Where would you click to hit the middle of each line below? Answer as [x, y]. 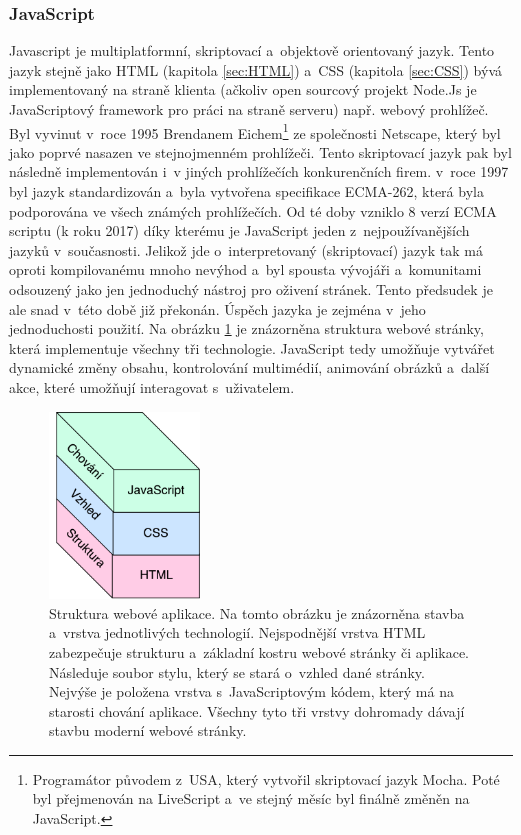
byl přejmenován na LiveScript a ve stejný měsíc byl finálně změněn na [251, 798]
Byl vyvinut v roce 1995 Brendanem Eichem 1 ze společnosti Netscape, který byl [255, 131]
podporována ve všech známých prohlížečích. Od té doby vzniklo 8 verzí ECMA [253, 210]
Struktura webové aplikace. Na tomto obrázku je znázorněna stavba [257, 612]
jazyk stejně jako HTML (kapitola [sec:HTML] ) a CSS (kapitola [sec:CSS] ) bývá [255, 69]
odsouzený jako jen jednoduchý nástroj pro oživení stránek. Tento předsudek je [251, 289]
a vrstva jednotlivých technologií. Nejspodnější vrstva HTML [237, 632]
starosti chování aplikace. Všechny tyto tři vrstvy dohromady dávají [257, 710]
